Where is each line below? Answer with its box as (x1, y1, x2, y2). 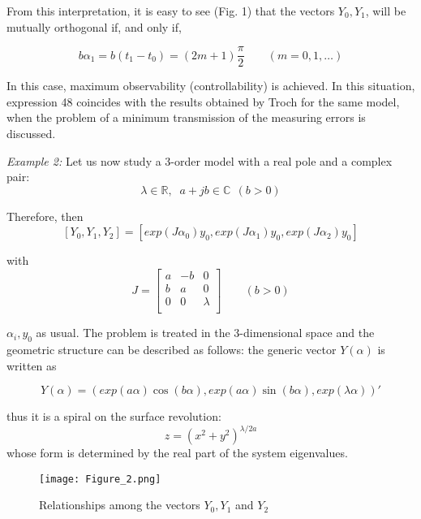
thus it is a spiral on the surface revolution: (6, 408, 221, 425)
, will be (365, 2, 406, 19)
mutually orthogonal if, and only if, (6, 18, 182, 35)
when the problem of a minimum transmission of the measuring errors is (6, 109, 366, 126)
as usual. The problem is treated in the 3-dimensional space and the (36, 324, 375, 341)
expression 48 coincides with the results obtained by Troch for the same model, (6, 93, 400, 110)
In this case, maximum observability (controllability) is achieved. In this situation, (6, 77, 415, 94)
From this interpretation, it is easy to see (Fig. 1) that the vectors (6, 2, 335, 19)
